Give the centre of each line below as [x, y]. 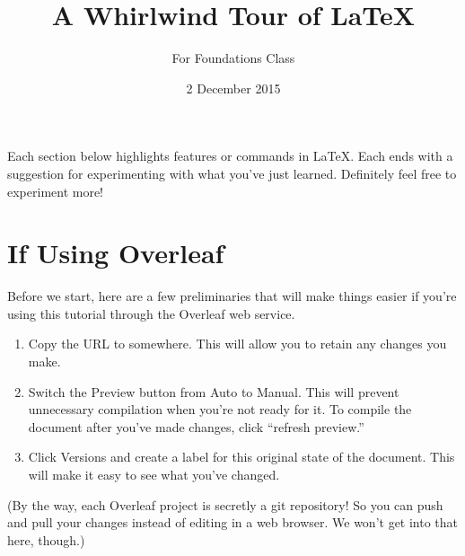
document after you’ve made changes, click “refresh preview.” [196, 426]
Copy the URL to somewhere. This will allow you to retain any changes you [237, 344]
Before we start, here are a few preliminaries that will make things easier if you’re [232, 296]
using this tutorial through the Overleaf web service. [151, 313]
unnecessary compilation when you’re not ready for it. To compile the [220, 409]
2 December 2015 [233, 88]
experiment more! [56, 191]
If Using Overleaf [116, 253]
